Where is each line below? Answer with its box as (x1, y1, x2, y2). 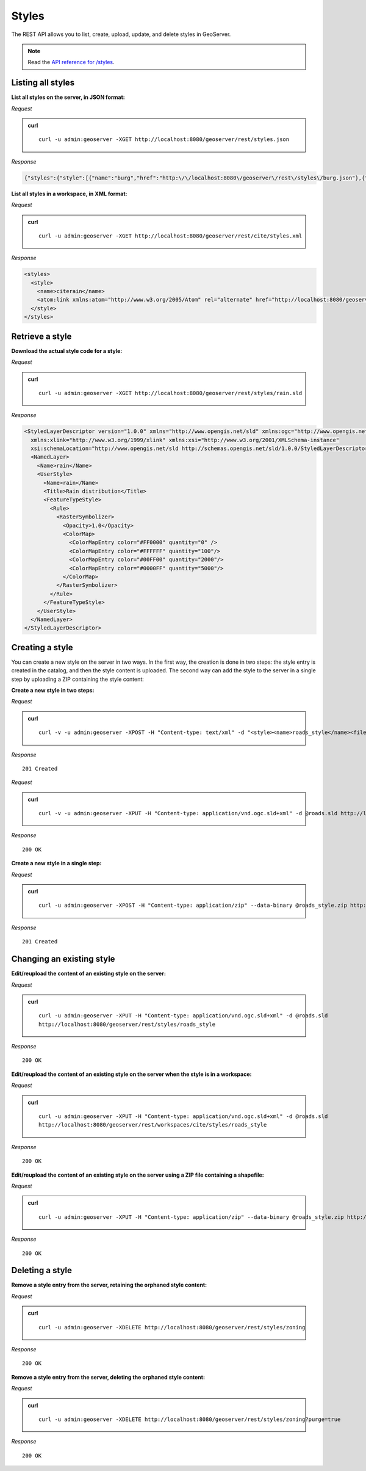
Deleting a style (11, 1265, 73, 1276)
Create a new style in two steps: (11, 686, 95, 694)
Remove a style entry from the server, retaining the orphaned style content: (11, 1281, 207, 1288)
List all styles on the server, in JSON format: (11, 93, 125, 101)
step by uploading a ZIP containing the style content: (11, 675, 145, 683)
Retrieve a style (11, 331, 72, 341)
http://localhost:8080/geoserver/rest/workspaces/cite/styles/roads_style (38, 1121, 267, 1128)
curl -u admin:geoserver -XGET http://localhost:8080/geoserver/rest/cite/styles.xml (38, 232, 303, 239)
